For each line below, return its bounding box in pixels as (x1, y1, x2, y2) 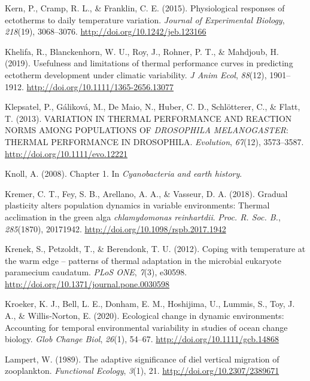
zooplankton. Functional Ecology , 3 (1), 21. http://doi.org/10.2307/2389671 (5, 364, 279, 377)
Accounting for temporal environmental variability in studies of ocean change (5, 321, 288, 333)
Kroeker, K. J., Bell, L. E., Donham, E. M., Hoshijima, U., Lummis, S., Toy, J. (5, 297, 295, 310)
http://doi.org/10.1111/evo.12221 (5, 147, 128, 159)
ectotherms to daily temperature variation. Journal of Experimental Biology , (5, 13, 285, 26)
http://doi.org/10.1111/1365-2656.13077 (26, 80, 174, 93)
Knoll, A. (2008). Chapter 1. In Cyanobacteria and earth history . (5, 167, 242, 180)
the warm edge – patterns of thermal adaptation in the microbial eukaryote (5, 254, 281, 266)
